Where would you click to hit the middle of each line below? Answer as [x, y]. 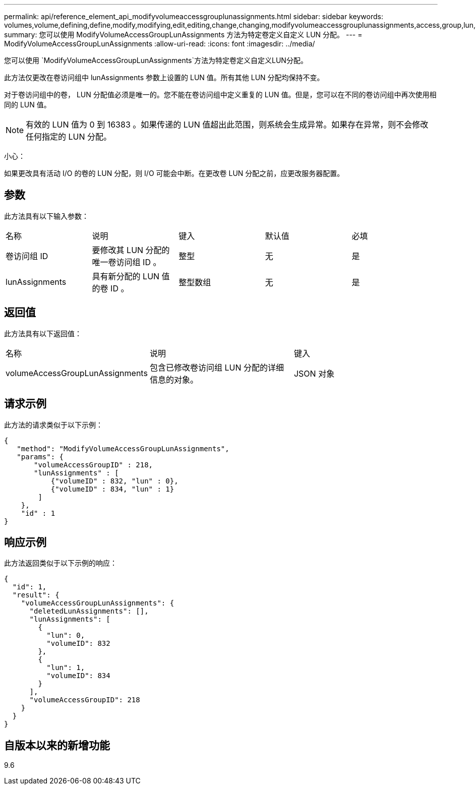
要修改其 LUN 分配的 [131, 250]
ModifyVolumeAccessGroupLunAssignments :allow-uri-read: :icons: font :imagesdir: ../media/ [160, 44]
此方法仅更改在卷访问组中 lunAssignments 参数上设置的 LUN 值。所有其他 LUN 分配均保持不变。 [164, 77]
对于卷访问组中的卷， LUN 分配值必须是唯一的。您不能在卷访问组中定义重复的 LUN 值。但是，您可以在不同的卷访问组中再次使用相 [220, 95]
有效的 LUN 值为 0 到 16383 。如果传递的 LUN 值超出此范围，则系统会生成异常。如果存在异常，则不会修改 [227, 125]
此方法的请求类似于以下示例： [53, 424]
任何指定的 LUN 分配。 [69, 137]
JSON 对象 [314, 373]
